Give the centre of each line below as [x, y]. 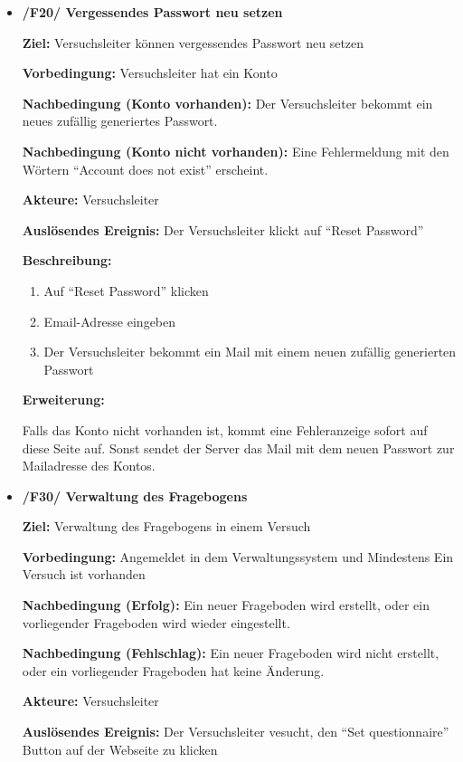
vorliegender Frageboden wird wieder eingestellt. [156, 622]
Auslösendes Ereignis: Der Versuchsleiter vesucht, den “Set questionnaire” [236, 732]
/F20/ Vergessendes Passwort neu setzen [152, 12]
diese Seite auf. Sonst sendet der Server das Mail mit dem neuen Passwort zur [238, 448]
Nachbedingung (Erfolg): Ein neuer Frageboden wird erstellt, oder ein [226, 605]
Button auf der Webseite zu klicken [120, 749]
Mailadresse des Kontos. [89, 466]
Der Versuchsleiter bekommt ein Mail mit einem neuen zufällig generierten [250, 352]
